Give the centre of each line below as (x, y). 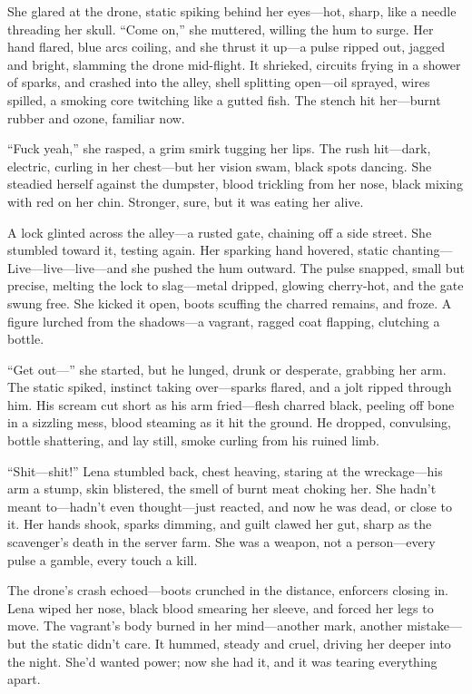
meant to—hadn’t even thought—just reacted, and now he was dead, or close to (230, 506)
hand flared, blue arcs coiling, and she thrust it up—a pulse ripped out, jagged (226, 47)
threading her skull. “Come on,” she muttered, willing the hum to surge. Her (221, 29)
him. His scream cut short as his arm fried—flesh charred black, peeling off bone (231, 404)
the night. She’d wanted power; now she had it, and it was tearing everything (222, 661)
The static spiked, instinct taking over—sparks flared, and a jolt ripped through (230, 387)
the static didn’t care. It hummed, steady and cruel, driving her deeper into (241, 643)
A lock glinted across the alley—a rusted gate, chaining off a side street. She (220, 232)
